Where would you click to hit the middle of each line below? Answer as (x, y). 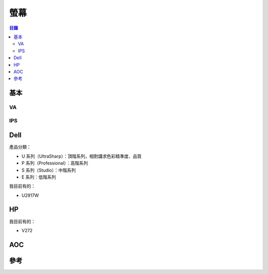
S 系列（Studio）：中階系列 (49, 170)
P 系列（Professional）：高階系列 (55, 163)
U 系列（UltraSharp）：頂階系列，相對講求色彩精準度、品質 (82, 156)
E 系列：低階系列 (39, 177)
